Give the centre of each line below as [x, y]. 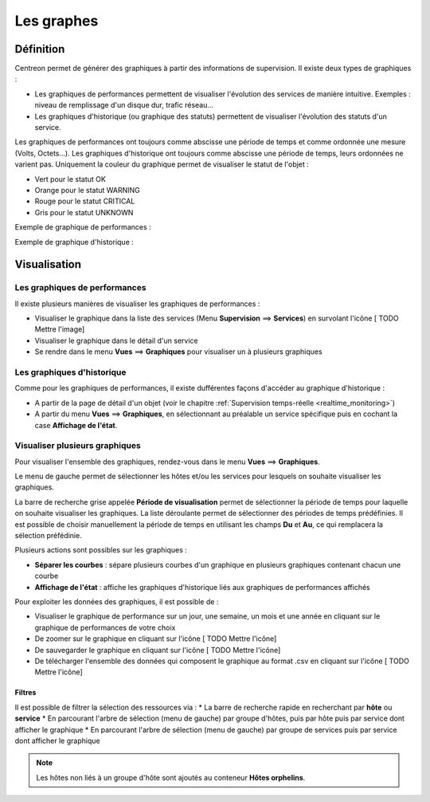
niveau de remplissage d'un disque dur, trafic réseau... [124, 105]
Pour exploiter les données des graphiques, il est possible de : [117, 601]
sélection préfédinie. [49, 536]
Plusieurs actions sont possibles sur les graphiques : [101, 550]
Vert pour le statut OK [70, 179]
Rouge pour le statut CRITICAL [85, 201]
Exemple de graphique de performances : [83, 227]
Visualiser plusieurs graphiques [78, 446]
